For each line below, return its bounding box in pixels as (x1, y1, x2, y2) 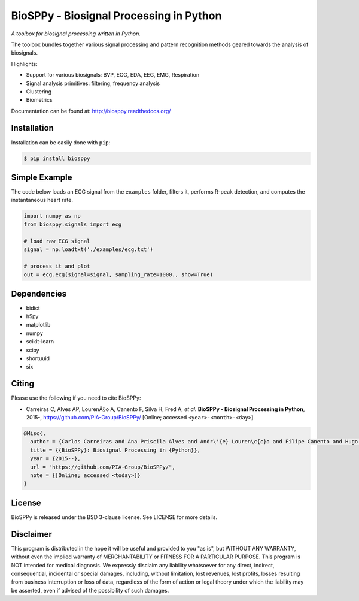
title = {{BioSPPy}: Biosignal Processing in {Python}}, (30, 446, 200, 454)
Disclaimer (11, 529, 52, 539)
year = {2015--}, (30, 455, 81, 462)
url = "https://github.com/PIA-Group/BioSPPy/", (30, 463, 176, 470)
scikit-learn (26, 338, 54, 345)
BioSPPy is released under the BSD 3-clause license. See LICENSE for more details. (11, 513, 218, 521)
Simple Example (11, 172, 72, 182)
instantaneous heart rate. (11, 197, 73, 204)
